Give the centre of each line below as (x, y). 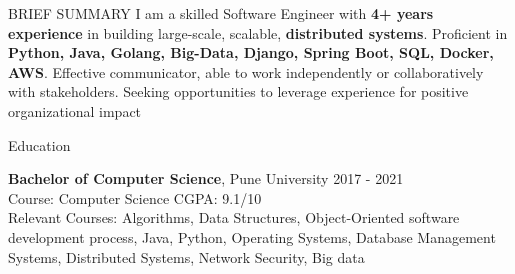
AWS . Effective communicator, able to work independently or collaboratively (246, 71)
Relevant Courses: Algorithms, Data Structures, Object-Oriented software (234, 217)
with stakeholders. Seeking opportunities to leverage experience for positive (238, 91)
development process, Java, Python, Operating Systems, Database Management (252, 236)
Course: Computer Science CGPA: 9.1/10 (135, 197)
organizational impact (75, 110)
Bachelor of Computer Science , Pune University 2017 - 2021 (206, 178)
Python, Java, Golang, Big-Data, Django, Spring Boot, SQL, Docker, (251, 52)
